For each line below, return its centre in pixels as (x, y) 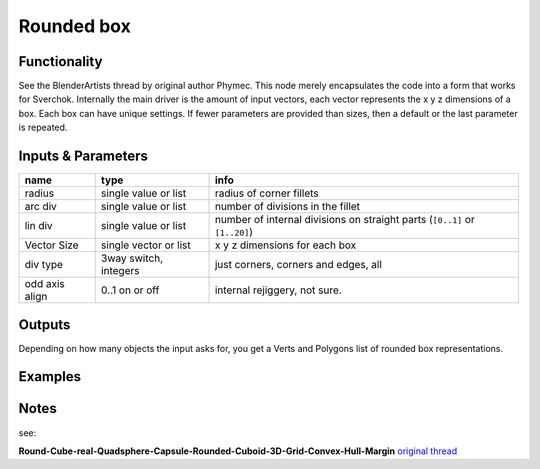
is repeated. (43, 127)
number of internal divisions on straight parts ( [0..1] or (344, 220)
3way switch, (132, 258)
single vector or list (146, 245)
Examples (50, 376)
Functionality (60, 61)
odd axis (44, 284)
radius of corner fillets (266, 193)
